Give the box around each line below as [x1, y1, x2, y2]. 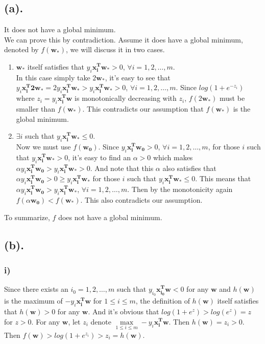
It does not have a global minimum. [4, 24, 116, 35]
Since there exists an [4, 284, 68, 294]
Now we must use [16, 141, 71, 152]
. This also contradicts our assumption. [80, 194, 203, 205]
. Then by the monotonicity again [127, 184, 233, 195]
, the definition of [135, 295, 190, 306]
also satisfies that [162, 162, 216, 173]
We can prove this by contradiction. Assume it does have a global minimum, [4, 34, 243, 45]
